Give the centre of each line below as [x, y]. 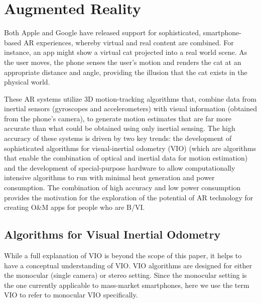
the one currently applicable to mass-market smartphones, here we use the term [127, 285]
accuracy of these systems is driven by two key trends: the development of [118, 138]
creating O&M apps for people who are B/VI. [75, 207]
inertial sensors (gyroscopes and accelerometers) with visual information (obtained [130, 108]
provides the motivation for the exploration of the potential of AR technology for [129, 197]
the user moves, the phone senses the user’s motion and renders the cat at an [123, 62]
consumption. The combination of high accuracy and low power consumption [122, 187]
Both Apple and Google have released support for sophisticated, [102, 32]
